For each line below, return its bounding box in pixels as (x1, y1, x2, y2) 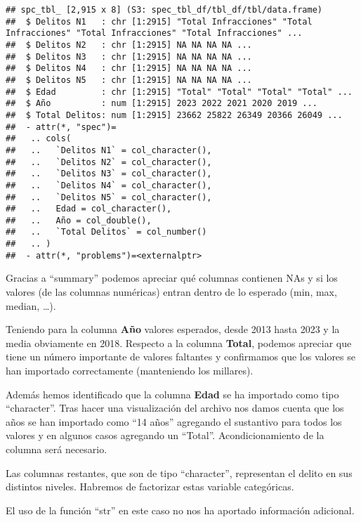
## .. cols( (6, 133, 72, 144)
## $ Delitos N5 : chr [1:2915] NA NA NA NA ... (6, 74, 252, 85)
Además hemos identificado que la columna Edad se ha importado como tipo (6, 386, 339, 401)
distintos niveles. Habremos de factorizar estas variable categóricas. (6, 479, 294, 494)
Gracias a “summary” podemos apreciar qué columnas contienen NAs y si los (6, 270, 338, 285)
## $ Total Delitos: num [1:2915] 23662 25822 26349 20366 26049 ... (6, 110, 343, 120)
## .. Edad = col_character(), (6, 204, 172, 214)
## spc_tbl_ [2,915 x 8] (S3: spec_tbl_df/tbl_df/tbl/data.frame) (6, 5, 323, 15)
